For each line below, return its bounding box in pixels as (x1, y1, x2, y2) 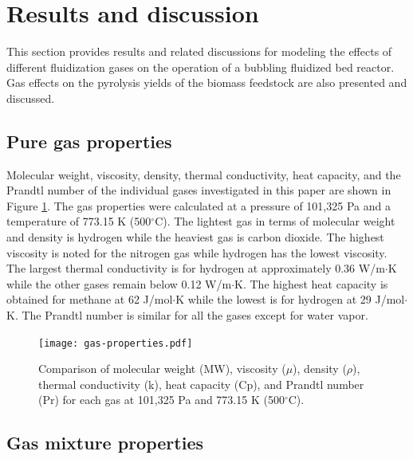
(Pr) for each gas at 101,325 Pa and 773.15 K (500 (38, 391, 285, 408)
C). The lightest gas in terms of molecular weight (155, 213, 395, 229)
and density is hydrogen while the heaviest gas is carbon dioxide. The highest (6, 229, 384, 245)
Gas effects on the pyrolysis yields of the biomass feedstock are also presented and (6, 74, 407, 91)
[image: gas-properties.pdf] (38, 337, 193, 349)
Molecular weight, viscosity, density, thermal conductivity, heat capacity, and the (6, 166, 401, 182)
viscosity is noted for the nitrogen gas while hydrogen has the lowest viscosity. (6, 244, 387, 261)
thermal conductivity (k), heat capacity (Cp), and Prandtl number (38, 375, 364, 392)
